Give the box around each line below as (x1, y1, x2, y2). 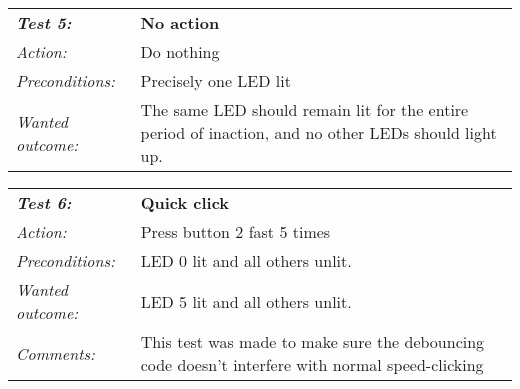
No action (140, 11, 220, 34)
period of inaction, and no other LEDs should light (140, 121, 497, 144)
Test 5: (16, 11, 72, 34)
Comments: (16, 341, 95, 365)
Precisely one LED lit (140, 69, 291, 92)
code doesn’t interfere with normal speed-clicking (140, 353, 484, 376)
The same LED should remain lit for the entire (140, 98, 469, 121)
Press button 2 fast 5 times (140, 220, 331, 243)
